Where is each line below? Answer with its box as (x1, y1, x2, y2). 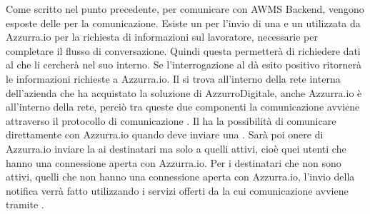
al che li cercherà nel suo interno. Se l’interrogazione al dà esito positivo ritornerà (6, 57, 361, 72)
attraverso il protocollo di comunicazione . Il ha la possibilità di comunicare (6, 113, 336, 128)
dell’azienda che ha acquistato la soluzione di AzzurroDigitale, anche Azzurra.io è (6, 85, 362, 100)
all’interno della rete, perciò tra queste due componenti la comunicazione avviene (6, 99, 360, 114)
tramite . (6, 197, 44, 212)
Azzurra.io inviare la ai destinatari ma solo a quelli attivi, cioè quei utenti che (6, 141, 346, 156)
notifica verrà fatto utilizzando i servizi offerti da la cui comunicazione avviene (6, 183, 349, 198)
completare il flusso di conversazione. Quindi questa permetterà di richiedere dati (6, 43, 361, 58)
